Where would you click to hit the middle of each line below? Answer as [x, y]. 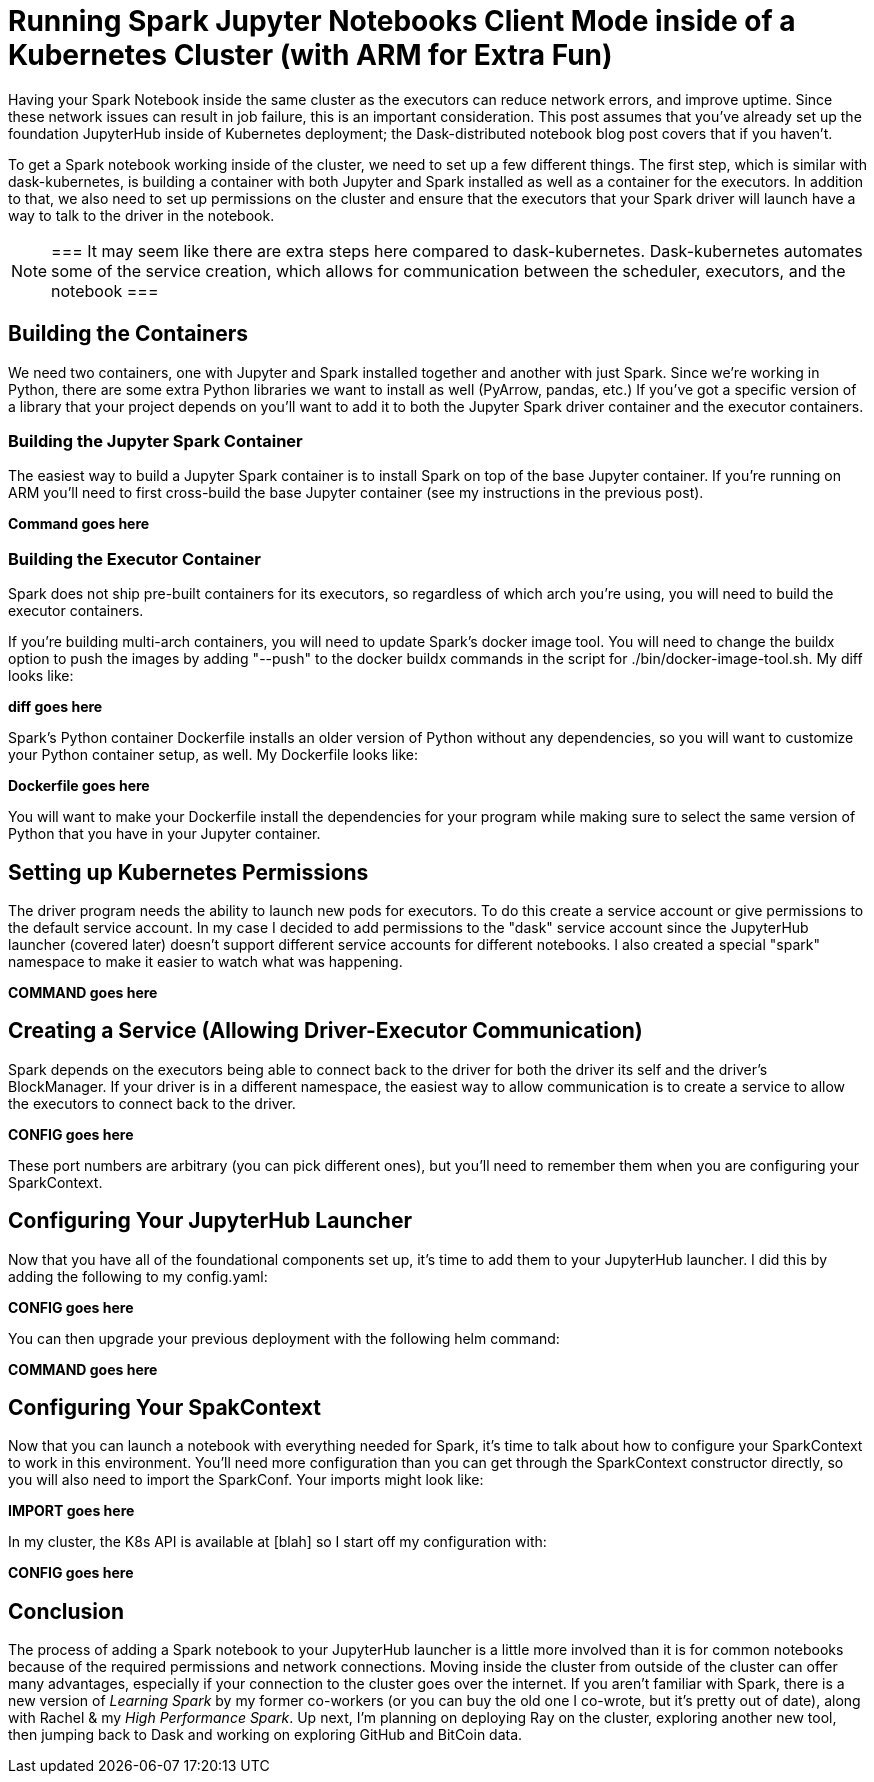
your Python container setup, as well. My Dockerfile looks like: [213, 755]
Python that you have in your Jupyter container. [164, 834]
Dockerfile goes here [79, 786]
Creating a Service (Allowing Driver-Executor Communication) [325, 1031]
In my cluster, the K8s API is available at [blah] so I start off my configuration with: [277, 1542]
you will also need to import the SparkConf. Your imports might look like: [246, 1480]
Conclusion [66, 1611]
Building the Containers [128, 334]
